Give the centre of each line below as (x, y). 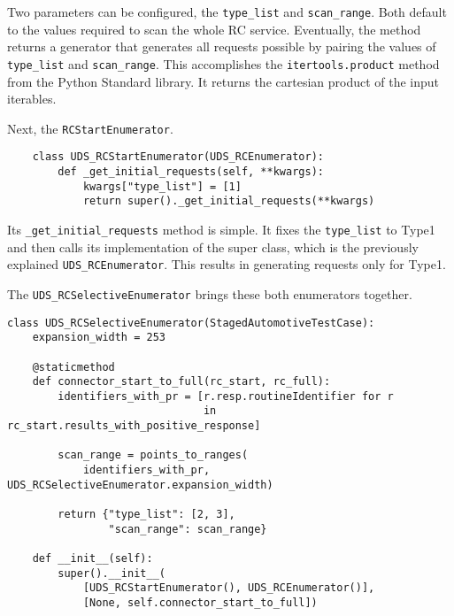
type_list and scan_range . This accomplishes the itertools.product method (223, 63)
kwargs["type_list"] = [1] (162, 186)
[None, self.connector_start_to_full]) (200, 603)
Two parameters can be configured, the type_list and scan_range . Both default (227, 12)
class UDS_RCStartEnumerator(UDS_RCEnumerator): (178, 157)
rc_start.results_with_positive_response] (134, 426)
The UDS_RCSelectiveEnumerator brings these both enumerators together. (210, 293)
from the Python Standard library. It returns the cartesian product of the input (223, 81)
